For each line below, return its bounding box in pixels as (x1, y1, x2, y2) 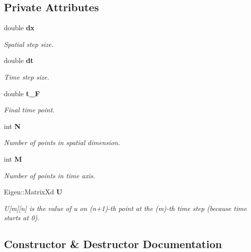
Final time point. (4, 105, 55, 115)
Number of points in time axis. (4, 170, 96, 180)
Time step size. (4, 71, 49, 82)
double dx (4, 22, 35, 33)
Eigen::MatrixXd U (4, 187, 63, 197)
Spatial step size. (4, 39, 54, 49)
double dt (4, 55, 34, 65)
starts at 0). (4, 212, 40, 223)
